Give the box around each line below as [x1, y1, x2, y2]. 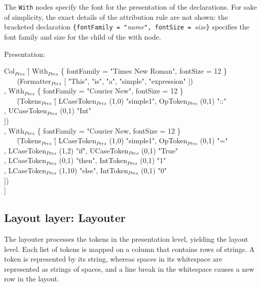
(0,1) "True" [141, 145, 178, 155]
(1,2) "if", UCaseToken [59, 145, 129, 155]
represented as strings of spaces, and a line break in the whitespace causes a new [4, 263, 254, 274]
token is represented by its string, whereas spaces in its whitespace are [4, 253, 222, 264]
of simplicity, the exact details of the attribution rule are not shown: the [4, 11, 228, 22]
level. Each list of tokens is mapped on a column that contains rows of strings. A [4, 243, 255, 254]
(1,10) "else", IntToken [59, 165, 128, 176]
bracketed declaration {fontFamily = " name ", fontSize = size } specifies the [4, 21, 250, 32]
